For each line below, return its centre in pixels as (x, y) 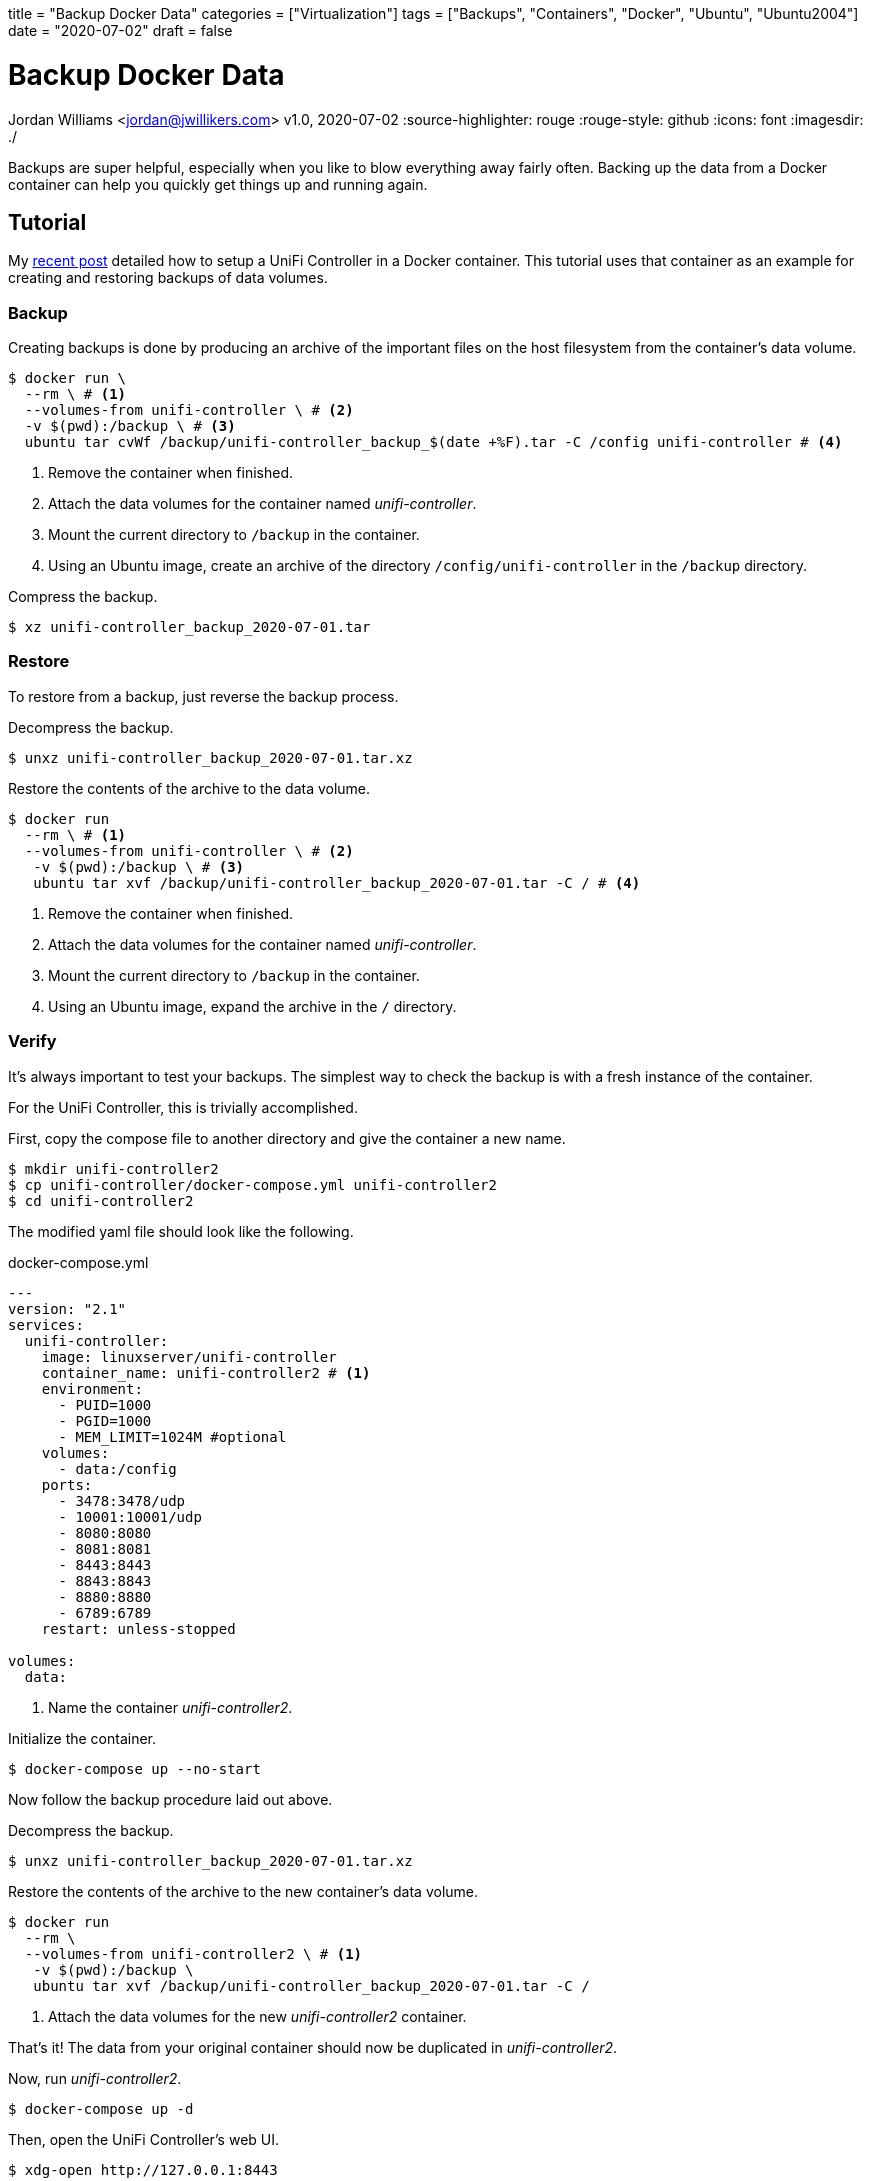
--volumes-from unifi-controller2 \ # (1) (193, 1953)
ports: (67, 1484)
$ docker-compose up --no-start (134, 1768)
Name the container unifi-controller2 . (170, 1707)
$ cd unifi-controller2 (101, 1200)
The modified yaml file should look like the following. (181, 1231)
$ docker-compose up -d (101, 2108)
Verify (32, 1041)
